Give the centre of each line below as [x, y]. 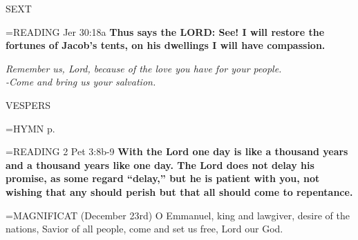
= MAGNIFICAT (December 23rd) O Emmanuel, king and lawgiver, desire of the [178, 215]
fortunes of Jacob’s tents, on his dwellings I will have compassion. [166, 45]
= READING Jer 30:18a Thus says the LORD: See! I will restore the [165, 31]
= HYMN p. [30, 128]
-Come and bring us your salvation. [81, 82]
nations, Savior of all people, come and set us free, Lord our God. [144, 229]
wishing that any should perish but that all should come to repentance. [179, 191]
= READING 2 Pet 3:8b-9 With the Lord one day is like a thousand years [177, 151]
